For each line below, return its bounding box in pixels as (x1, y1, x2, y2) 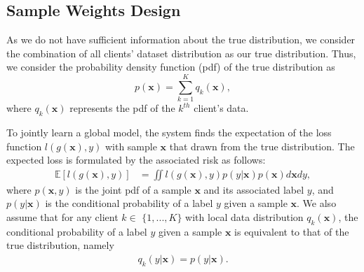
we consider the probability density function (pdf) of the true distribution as (6, 59, 335, 74)
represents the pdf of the (69, 101, 175, 115)
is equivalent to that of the (234, 224, 349, 238)
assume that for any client (6, 209, 119, 224)
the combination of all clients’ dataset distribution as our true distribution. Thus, (6, 45, 356, 60)
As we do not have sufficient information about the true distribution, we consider (6, 32, 356, 47)
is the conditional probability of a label (45, 196, 213, 210)
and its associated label (203, 182, 304, 196)
